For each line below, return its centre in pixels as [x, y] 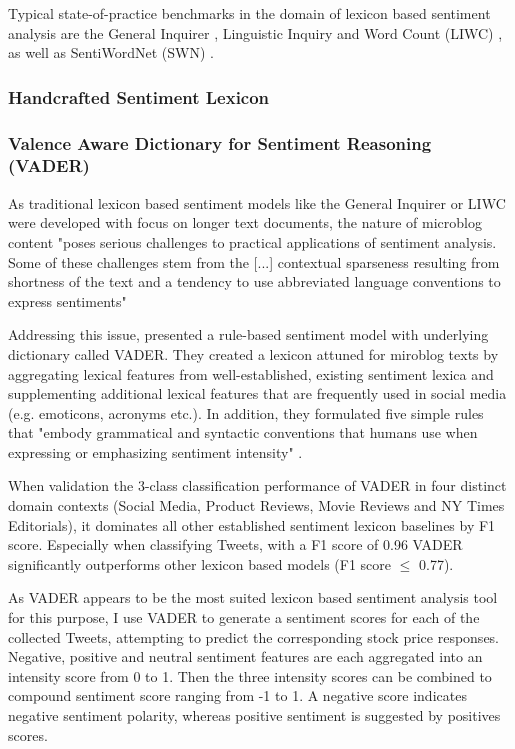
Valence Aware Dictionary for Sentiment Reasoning [220, 142]
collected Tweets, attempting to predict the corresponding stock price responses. [254, 636]
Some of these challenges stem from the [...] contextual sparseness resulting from [254, 261]
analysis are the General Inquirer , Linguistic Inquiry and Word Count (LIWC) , [255, 32]
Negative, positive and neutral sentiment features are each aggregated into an [245, 656]
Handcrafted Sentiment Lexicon [139, 96]
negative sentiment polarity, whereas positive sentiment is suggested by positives [254, 715]
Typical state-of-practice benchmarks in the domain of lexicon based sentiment [249, 13]
